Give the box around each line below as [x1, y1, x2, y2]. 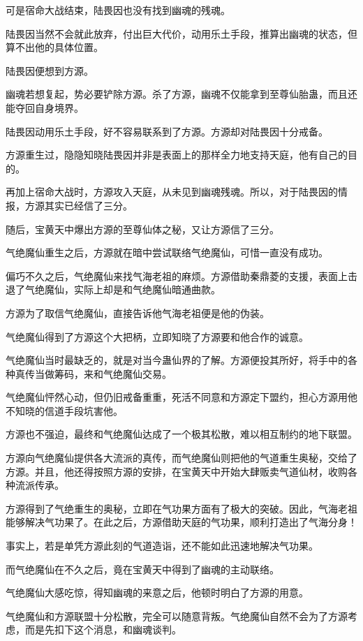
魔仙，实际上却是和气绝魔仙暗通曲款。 [44, 282, 221, 297]
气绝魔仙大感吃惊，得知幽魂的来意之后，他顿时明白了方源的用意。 [6, 585, 309, 600]
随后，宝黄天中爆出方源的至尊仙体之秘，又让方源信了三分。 [6, 221, 279, 236]
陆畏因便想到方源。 [6, 63, 94, 78]
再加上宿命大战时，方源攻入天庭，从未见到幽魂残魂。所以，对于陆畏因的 [6, 184, 338, 199]
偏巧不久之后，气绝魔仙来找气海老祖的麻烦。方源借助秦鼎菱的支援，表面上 [6, 268, 348, 283]
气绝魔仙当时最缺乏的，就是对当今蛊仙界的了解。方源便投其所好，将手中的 [6, 353, 348, 367]
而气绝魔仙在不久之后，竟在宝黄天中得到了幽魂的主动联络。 [6, 561, 279, 576]
